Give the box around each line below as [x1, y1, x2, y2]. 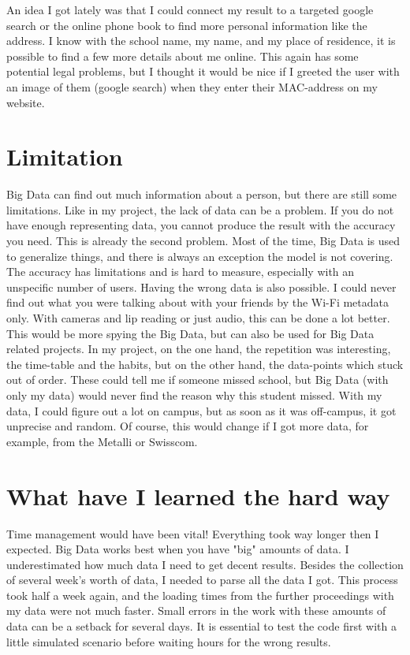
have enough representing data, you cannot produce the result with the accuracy [6, 217, 396, 233]
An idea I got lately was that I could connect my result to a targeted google [6, 2, 374, 17]
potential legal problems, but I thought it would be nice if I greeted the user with [6, 63, 400, 80]
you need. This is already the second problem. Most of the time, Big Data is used [6, 233, 401, 249]
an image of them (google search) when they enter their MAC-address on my [6, 78, 378, 95]
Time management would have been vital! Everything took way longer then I [6, 525, 379, 541]
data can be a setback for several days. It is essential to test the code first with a [6, 618, 397, 635]
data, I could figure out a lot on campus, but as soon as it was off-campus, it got [6, 402, 397, 419]
